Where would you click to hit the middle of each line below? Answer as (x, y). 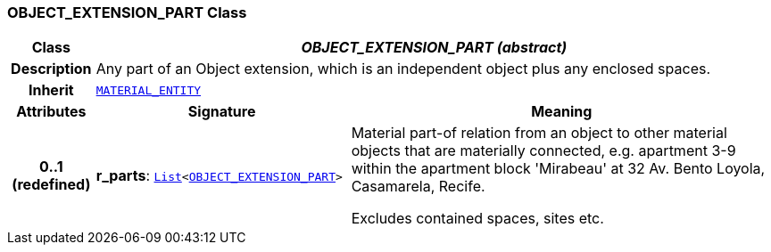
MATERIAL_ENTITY (149, 90)
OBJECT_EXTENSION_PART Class (127, 12)
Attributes (51, 112)
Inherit (51, 90)
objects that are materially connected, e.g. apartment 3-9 (543, 151)
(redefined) (51, 185)
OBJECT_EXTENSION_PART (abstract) (434, 48)
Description (51, 69)
